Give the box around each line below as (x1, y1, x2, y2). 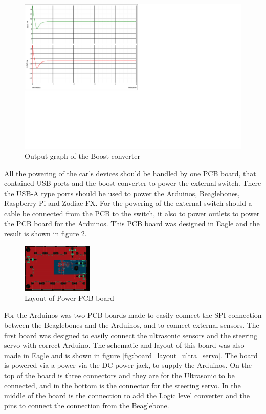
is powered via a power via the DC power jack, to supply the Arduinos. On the (4, 360, 252, 370)
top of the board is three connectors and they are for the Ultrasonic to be (4, 370, 235, 381)
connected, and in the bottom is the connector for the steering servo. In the (4, 380, 241, 390)
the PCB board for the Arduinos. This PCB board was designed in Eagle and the (4, 218, 260, 229)
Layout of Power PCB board (25, 292, 114, 303)
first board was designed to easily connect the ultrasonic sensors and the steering (4, 329, 258, 340)
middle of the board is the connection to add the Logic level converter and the (4, 390, 250, 401)
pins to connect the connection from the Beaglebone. (4, 400, 169, 410)
